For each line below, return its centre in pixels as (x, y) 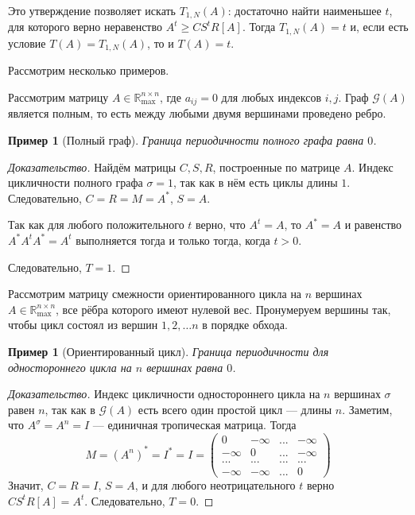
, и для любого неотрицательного (215, 485)
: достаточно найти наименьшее (304, 10)
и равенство (373, 225)
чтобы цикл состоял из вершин (83, 325)
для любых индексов (271, 97)
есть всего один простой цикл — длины (235, 409)
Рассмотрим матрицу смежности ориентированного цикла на (155, 294)
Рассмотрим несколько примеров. (89, 70)
